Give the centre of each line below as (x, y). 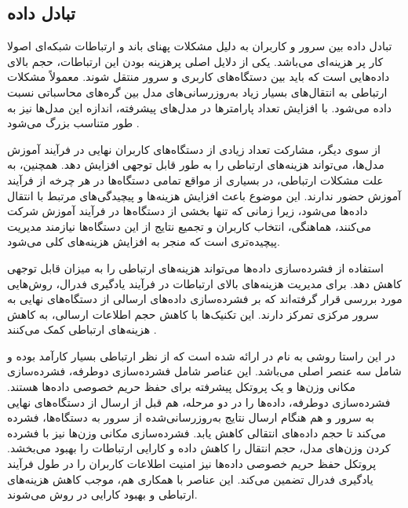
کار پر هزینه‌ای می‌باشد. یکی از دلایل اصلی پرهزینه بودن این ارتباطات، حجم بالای (195, 61)
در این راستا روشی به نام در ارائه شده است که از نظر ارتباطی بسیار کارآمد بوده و (201, 355)
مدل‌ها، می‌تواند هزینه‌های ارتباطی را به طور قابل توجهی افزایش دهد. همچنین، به (196, 164)
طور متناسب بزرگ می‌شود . (73, 123)
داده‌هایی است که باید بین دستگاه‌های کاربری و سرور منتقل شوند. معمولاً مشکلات (199, 77)
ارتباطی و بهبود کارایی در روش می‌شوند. (102, 494)
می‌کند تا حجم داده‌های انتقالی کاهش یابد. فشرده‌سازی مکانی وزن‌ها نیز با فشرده (197, 432)
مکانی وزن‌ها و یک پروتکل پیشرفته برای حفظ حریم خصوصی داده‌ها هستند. (181, 387)
